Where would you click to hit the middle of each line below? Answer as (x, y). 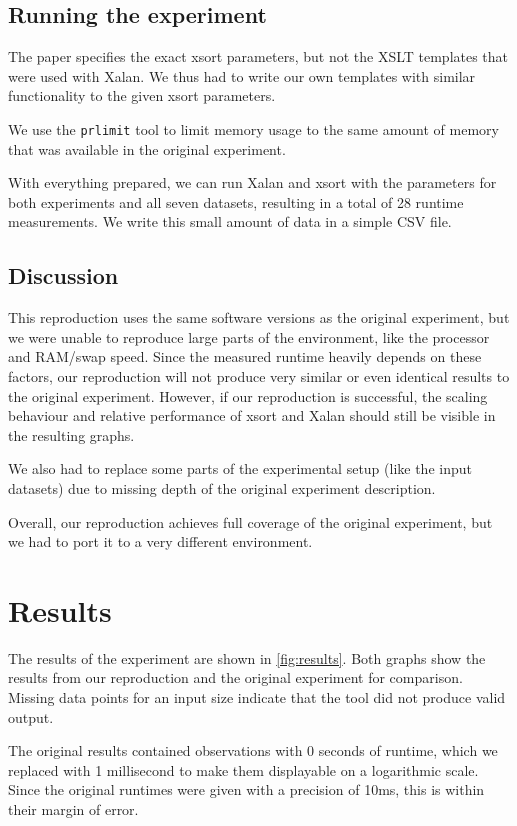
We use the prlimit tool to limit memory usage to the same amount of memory (253, 128)
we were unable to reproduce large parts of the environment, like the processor (249, 336)
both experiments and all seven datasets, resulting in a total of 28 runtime (236, 201)
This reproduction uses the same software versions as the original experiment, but (259, 317)
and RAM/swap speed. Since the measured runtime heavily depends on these (245, 356)
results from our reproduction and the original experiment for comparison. (235, 677)
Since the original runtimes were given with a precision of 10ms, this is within (246, 789)
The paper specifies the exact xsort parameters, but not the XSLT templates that (258, 56)
